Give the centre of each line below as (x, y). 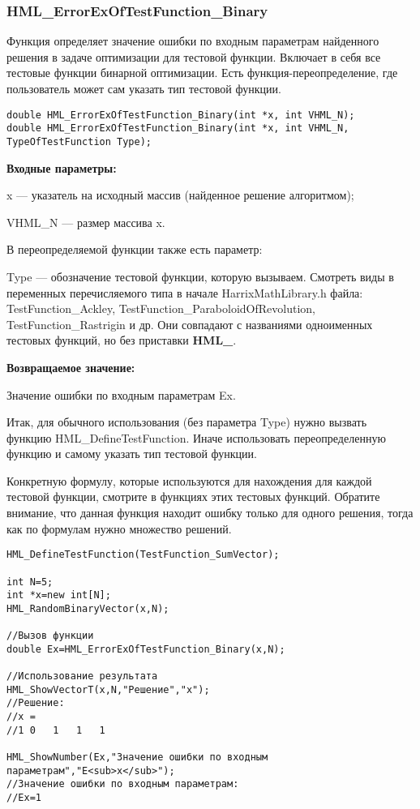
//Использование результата (82, 676)
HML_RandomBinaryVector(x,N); (88, 608)
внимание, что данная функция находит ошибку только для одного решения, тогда (210, 513)
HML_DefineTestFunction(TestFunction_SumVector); (143, 555)
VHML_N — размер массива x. (86, 222)
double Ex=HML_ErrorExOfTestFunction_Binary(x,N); (146, 649)
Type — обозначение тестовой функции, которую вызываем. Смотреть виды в (200, 276)
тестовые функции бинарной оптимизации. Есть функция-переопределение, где (202, 73)
